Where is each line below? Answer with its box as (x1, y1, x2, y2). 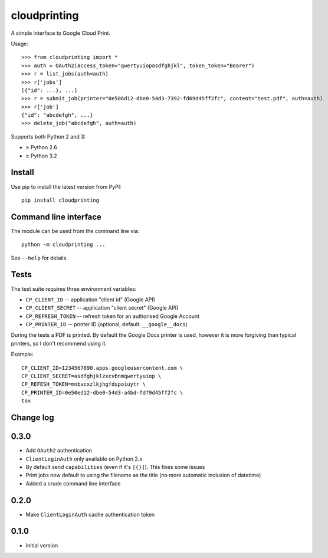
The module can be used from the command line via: (11, 227, 140, 234)
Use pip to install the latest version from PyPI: (11, 183, 122, 190)
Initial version (25, 541, 58, 549)
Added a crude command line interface (25, 480, 121, 487)
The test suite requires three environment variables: (11, 285, 137, 292)
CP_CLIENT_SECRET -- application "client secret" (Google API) (25, 304, 179, 311)
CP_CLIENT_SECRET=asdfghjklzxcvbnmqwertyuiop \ (21, 373, 162, 380)
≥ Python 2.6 (25, 144, 57, 151)
